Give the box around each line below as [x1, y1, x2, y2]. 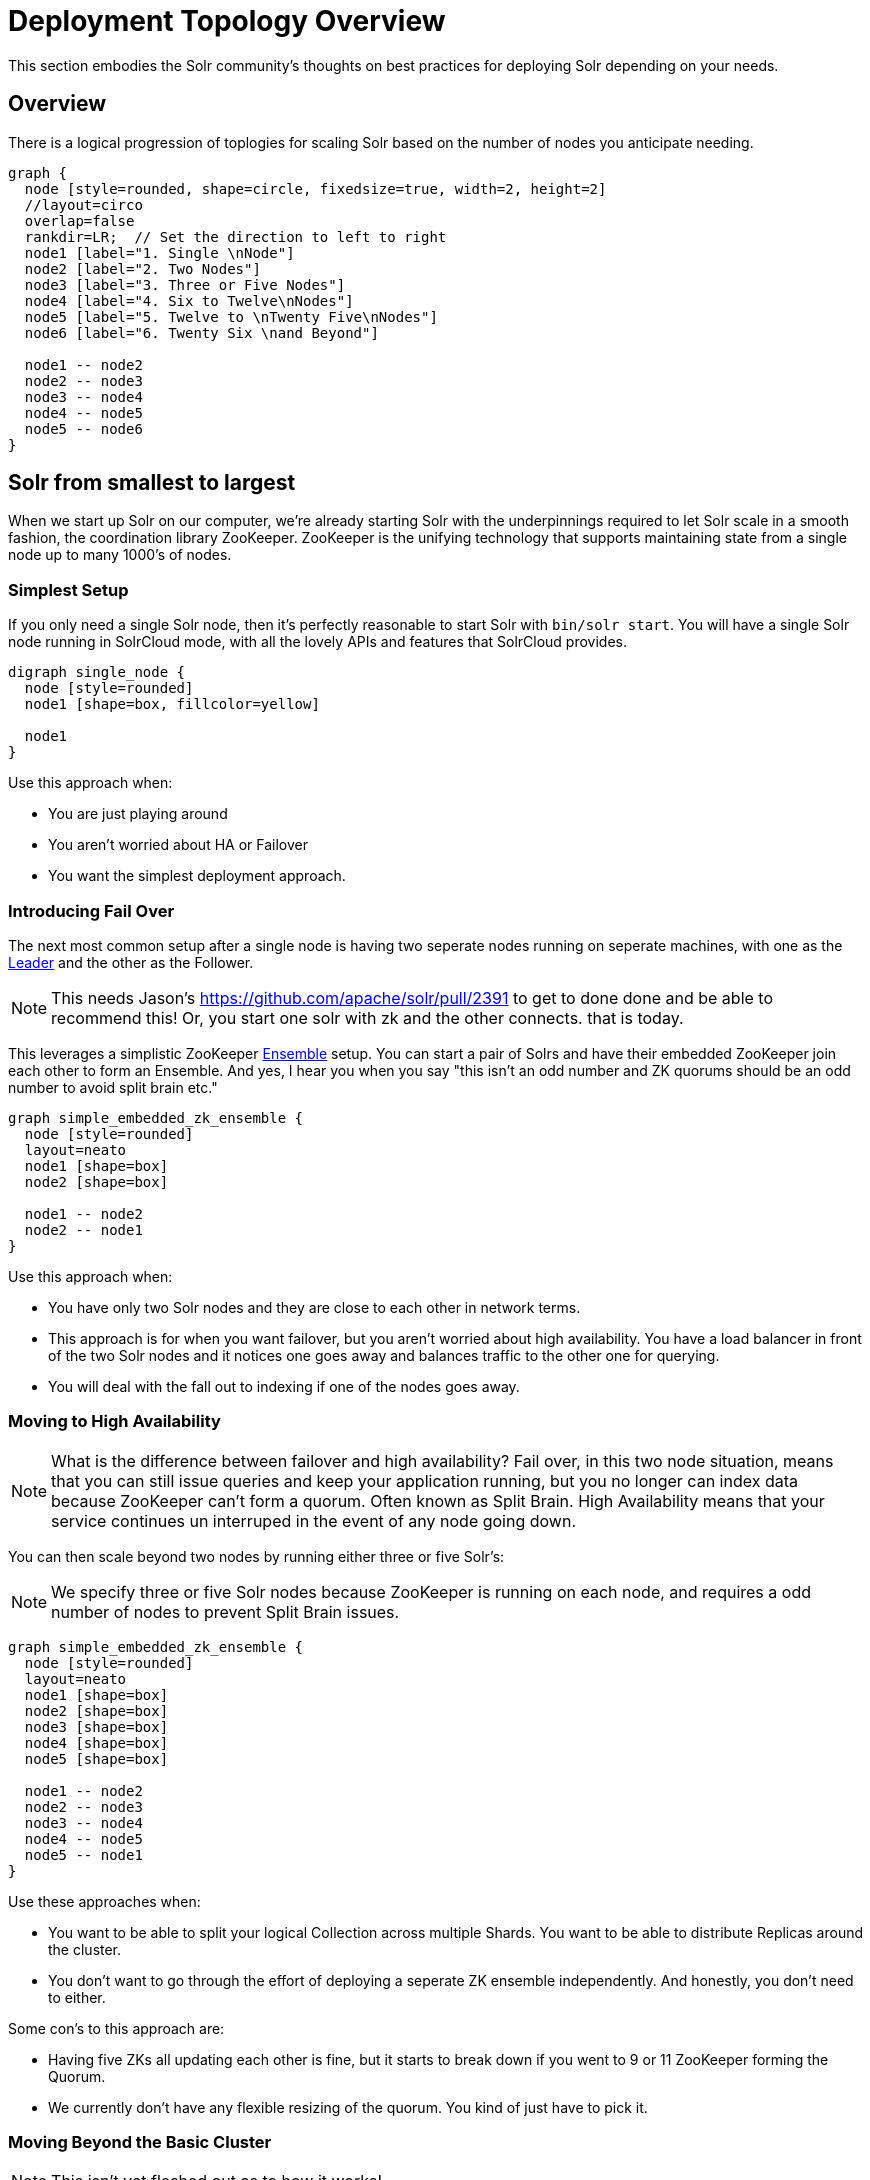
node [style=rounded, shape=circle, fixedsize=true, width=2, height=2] [24, 180, 607, 197]
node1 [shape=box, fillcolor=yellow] [24, 696, 320, 713]
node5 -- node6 [24, 420, 143, 437]
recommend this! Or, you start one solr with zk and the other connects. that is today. [51, 1007, 684, 1028]
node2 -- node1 [24, 1221, 143, 1238]
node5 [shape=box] [24, 1750, 169, 1767]
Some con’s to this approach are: [8, 2019, 225, 2037]
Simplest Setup [8, 579, 129, 600]
